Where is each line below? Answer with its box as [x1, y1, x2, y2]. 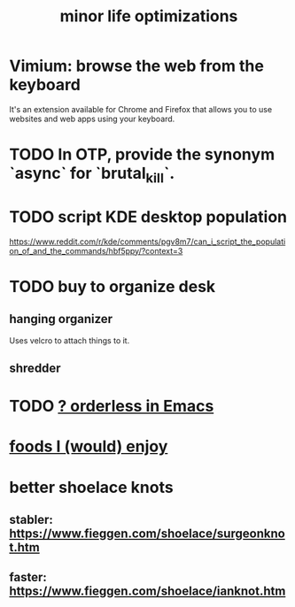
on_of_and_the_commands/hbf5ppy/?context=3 [9, 245, 183, 256]
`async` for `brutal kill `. [9, 164, 175, 187]
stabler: [9, 512, 53, 527]
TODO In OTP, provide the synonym [9, 144, 276, 165]
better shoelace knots [9, 477, 175, 497]
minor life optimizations [59, 6, 238, 27]
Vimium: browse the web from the [9, 56, 264, 76]
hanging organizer [9, 311, 113, 327]
